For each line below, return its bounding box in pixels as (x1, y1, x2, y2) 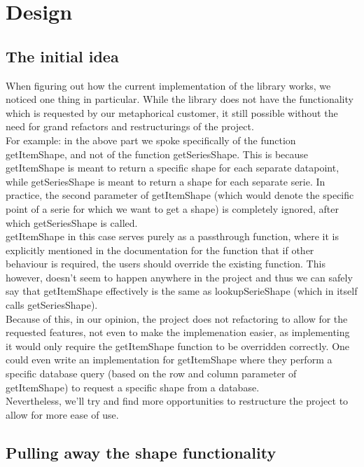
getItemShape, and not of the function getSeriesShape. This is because (6, 146, 309, 161)
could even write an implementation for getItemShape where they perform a (6, 352, 332, 367)
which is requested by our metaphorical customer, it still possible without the (6, 105, 338, 120)
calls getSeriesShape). (6, 298, 98, 312)
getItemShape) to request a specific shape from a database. (6, 379, 260, 394)
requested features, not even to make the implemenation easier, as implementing (6, 325, 350, 340)
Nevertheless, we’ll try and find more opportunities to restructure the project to (6, 393, 349, 408)
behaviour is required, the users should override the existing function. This (6, 256, 325, 271)
